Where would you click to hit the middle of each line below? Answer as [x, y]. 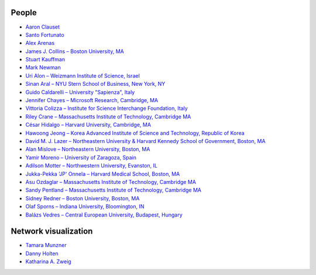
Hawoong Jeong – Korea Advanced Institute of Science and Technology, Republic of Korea [135, 133]
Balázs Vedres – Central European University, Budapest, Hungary [104, 215]
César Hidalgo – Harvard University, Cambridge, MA [88, 125]
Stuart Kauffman [45, 60]
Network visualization [52, 232]
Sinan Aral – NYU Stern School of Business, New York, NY [95, 84]
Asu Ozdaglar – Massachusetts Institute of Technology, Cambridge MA [111, 182]
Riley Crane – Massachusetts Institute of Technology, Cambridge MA [108, 116]
